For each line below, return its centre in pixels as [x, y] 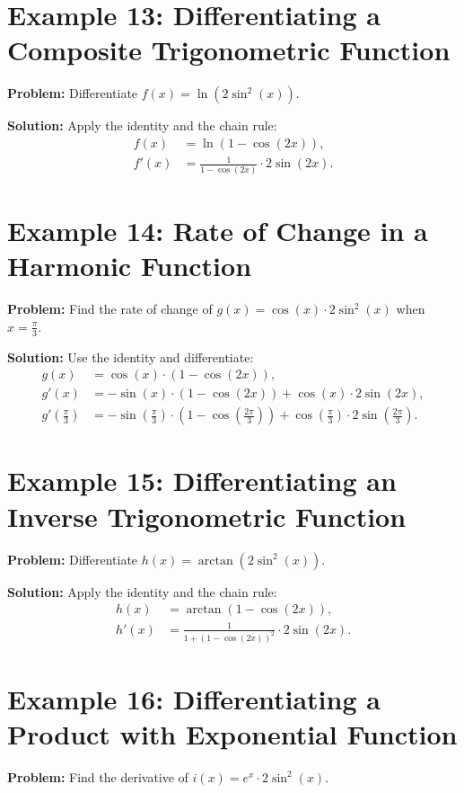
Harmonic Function [130, 266]
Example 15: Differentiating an [202, 481]
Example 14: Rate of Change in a [218, 230]
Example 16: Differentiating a [194, 698]
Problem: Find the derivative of [98, 776]
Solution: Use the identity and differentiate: [131, 356]
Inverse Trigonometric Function [207, 516]
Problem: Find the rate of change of [110, 309]
